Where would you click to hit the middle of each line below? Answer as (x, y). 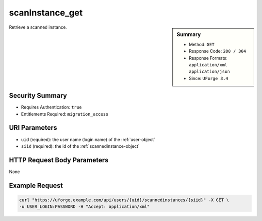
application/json (209, 72)
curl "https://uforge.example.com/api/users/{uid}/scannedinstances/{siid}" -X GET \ (124, 200)
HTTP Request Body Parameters (59, 160)
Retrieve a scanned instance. (38, 27)
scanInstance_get (46, 13)
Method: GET (202, 44)
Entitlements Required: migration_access (65, 114)
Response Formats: (208, 58)
